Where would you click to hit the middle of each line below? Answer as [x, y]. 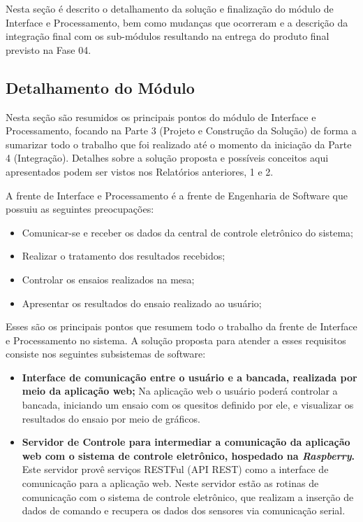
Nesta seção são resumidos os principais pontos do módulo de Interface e [161, 117]
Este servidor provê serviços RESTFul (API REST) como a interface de [175, 469]
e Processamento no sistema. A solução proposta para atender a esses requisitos [176, 340]
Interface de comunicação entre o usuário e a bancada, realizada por [190, 377]
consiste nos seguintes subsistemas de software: [106, 354]
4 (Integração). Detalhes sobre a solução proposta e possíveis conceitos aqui [167, 158]
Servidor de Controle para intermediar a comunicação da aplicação [186, 442]
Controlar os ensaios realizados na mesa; [108, 279]
